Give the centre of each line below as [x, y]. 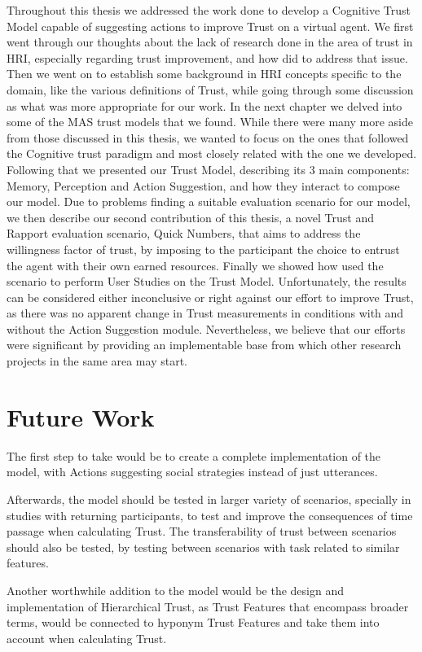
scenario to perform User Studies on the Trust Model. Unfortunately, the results [207, 281]
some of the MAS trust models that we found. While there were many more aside [210, 122]
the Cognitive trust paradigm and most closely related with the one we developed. [212, 153]
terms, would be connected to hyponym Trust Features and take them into [193, 622]
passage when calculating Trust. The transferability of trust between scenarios [202, 531]
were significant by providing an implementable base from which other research [204, 345]
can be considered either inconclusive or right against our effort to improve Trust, [210, 297]
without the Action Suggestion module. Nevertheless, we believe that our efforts [206, 328]
